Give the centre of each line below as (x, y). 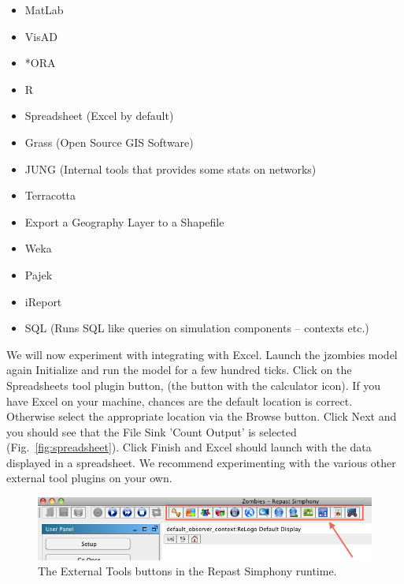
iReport (43, 301)
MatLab (44, 9)
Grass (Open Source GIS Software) (109, 142)
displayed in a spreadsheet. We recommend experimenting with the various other (201, 462)
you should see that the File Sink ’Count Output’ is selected (152, 431)
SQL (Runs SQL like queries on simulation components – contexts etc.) (197, 328)
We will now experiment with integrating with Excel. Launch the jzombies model (202, 354)
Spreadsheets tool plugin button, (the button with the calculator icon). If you (194, 385)
